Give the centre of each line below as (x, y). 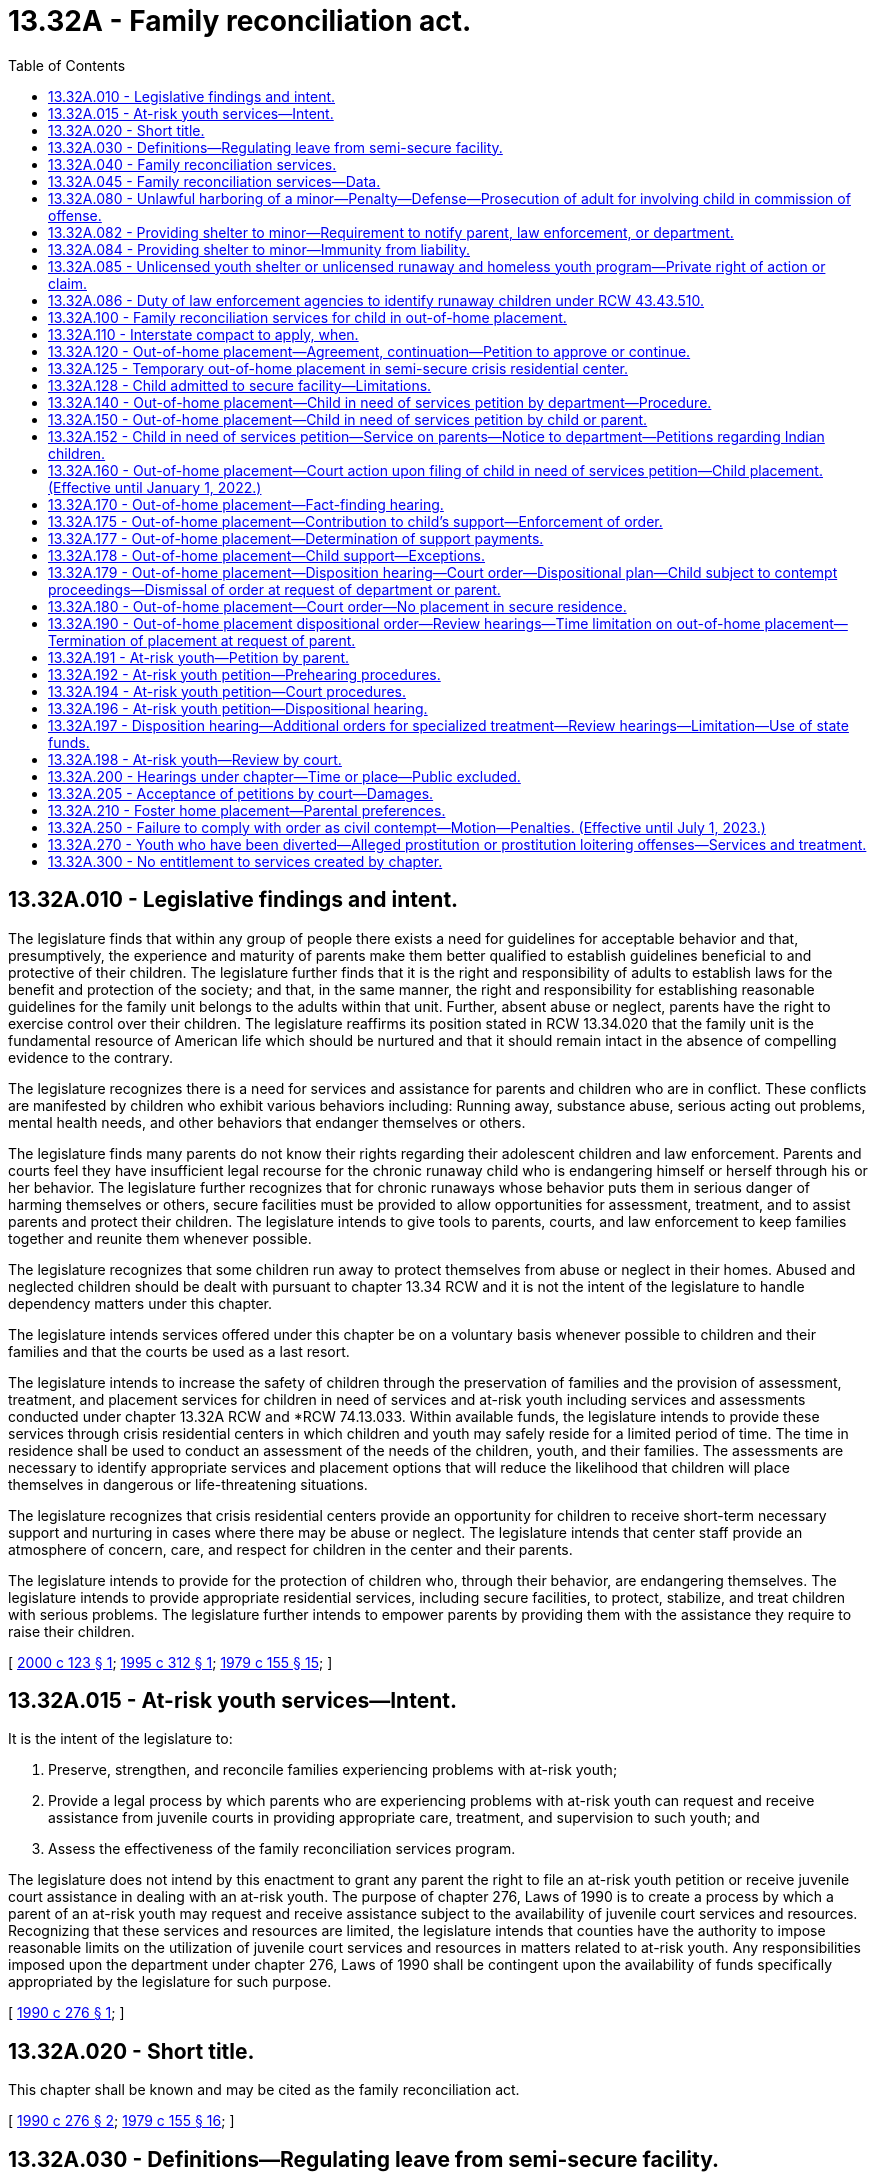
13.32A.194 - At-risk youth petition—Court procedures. (227, 691)
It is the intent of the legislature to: (120, 1739)
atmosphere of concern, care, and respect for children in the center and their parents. (290, 1549)
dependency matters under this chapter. (140, 1303)
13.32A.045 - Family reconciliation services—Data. (214, 181)
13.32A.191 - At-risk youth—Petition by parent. (199, 657)
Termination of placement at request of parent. (202, 640)
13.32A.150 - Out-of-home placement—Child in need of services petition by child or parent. (348, 419)
